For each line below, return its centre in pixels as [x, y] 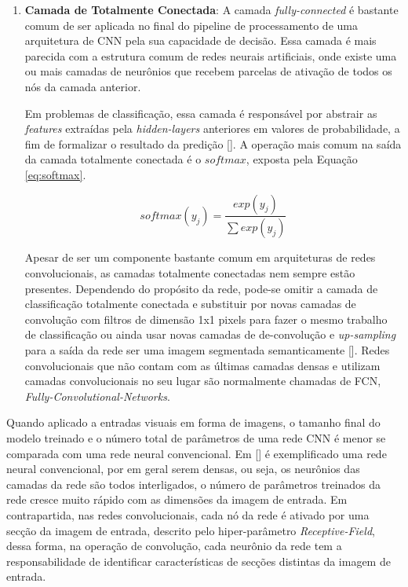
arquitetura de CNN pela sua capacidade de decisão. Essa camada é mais [200, 40]
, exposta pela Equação [302, 159]
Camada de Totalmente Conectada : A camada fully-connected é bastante [211, 9]
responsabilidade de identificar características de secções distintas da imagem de [199, 561]
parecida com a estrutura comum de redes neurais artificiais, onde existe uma [211, 55]
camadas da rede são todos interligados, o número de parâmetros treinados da [194, 484]
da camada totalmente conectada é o [113, 159]
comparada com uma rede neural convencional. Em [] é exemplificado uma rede [197, 453]
